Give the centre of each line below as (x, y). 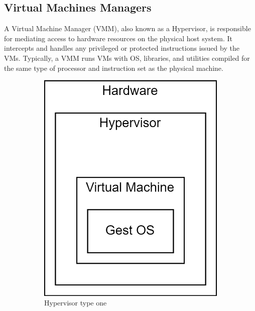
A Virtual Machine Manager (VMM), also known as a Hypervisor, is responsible (127, 28)
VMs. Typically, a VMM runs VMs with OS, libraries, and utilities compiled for (127, 58)
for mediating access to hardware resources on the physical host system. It (118, 38)
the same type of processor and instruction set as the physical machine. (114, 68)
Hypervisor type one (76, 303)
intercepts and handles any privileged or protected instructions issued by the (122, 48)
